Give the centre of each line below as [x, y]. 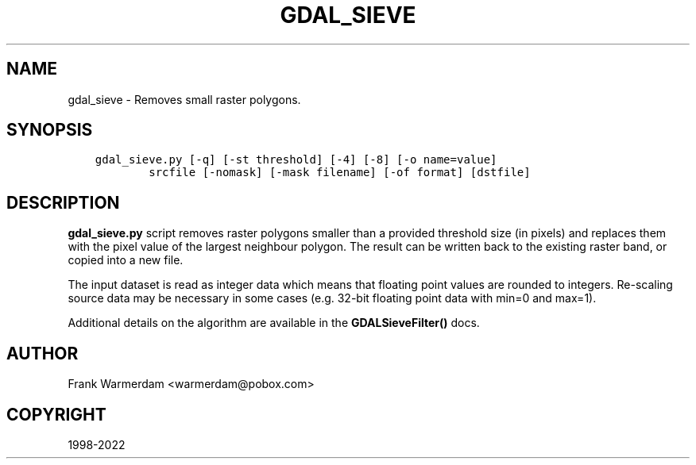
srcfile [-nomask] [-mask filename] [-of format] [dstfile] [340, 173]
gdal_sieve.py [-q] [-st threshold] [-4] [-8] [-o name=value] [296, 160]
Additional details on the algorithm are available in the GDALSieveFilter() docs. [274, 323]
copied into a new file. [126, 260]
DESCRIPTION [63, 202]
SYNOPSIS [50, 130]
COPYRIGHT [56, 414]
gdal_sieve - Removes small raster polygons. [184, 99]
